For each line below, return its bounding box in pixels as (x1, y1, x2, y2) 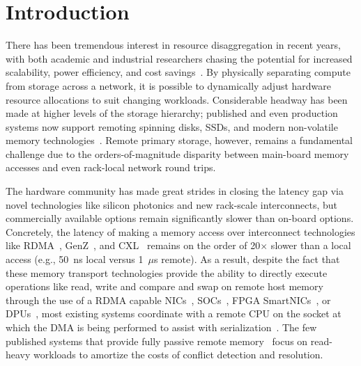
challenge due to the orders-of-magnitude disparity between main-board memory (6, 146, 349, 161)
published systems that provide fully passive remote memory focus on (6, 333, 308, 348)
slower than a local (270, 238, 351, 253)
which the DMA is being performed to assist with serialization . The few (6, 320, 317, 334)
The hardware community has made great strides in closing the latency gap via (6, 184, 344, 198)
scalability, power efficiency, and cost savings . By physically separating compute (6, 65, 351, 79)
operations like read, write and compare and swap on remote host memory (6, 279, 323, 294)
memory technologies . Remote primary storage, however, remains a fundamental (6, 133, 353, 148)
